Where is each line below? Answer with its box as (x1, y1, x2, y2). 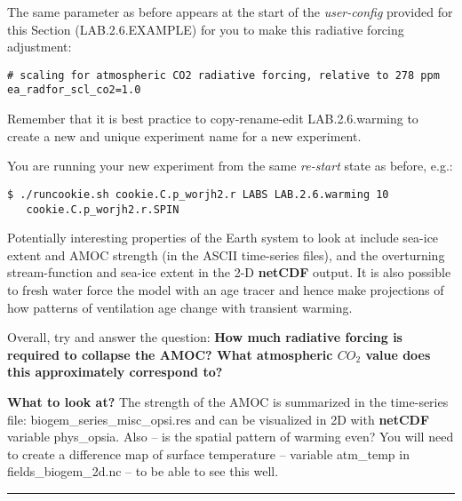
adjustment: (7, 37, 72, 56)
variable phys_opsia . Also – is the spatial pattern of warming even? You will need (7, 427, 454, 446)
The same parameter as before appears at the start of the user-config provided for (7, 3, 453, 20)
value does (365, 345, 431, 363)
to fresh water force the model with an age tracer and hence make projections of (7, 280, 444, 298)
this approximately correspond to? (7, 362, 223, 381)
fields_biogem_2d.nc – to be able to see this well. (7, 462, 279, 481)
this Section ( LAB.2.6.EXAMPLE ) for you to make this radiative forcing (7, 20, 404, 38)
